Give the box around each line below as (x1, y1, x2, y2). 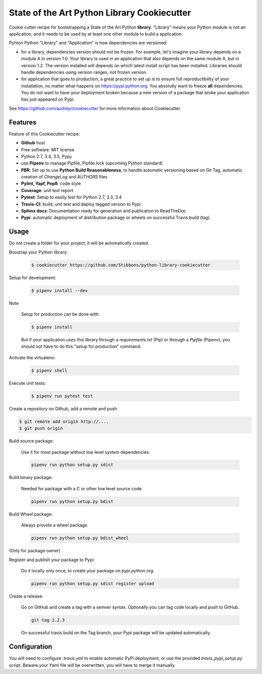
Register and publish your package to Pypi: (9, 557, 95, 563)
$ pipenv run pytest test (31, 393, 93, 399)
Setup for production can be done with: (21, 311, 100, 317)
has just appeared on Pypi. (21, 96, 75, 102)
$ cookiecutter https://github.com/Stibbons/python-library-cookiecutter (31, 262, 211, 267)
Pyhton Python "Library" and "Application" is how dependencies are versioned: (9, 40, 167, 46)
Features (9, 118, 36, 126)
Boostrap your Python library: (9, 249, 68, 255)
